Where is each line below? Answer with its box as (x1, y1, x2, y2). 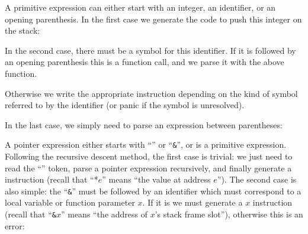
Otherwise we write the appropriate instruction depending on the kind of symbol (5, 87, 298, 99)
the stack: (5, 24, 40, 37)
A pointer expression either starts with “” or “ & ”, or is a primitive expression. (5, 138, 287, 151)
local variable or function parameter (5, 196, 135, 209)
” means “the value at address (102, 173, 211, 186)
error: (5, 219, 25, 232)
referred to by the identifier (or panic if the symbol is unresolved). (5, 99, 245, 111)
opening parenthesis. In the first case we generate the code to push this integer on (5, 12, 302, 25)
